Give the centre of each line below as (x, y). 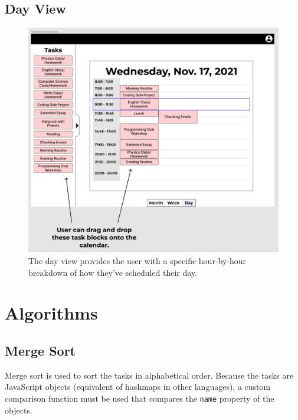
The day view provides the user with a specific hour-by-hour (137, 260)
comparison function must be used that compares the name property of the (140, 398)
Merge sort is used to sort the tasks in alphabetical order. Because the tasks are (149, 375)
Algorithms (51, 313)
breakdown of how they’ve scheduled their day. (113, 272)
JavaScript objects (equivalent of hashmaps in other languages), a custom (138, 387)
